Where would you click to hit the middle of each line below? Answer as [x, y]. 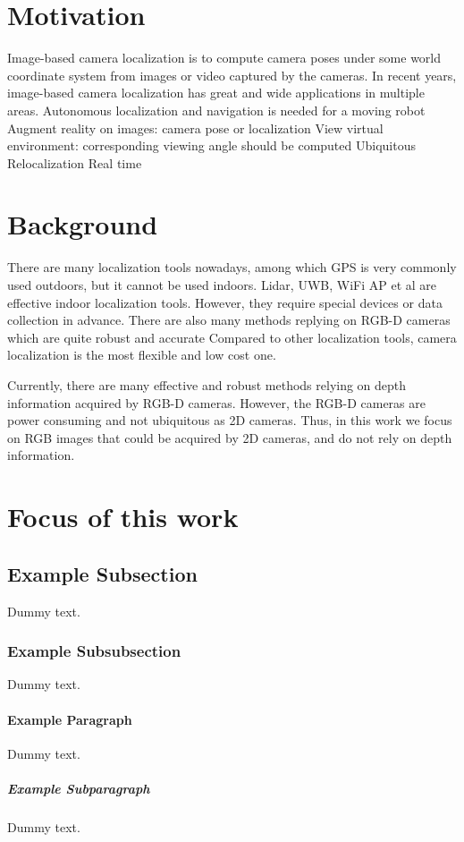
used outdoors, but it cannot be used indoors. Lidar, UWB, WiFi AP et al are [222, 285]
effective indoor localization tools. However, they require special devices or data [225, 302]
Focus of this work [123, 517]
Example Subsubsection [94, 651]
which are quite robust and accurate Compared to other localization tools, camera [232, 337]
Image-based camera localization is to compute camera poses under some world [224, 58]
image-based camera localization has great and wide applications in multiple [216, 93]
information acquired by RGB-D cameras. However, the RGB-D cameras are [216, 402]
